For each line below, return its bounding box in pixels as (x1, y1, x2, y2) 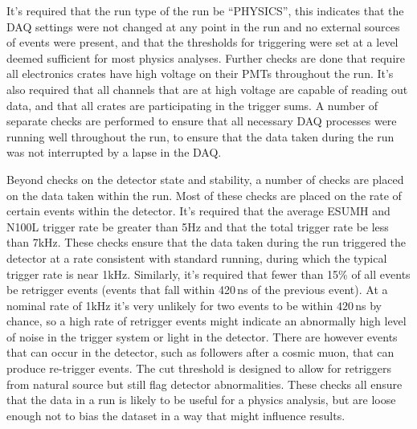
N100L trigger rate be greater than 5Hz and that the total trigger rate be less (6, 218, 389, 235)
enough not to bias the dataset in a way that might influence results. (6, 407, 345, 423)
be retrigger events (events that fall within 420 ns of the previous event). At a (6, 281, 388, 298)
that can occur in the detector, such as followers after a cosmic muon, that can (6, 344, 395, 361)
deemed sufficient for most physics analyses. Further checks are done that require (6, 49, 405, 66)
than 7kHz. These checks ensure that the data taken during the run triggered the (6, 234, 407, 251)
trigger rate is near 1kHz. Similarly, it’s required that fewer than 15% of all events (6, 265, 411, 282)
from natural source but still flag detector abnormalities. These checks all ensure (6, 375, 403, 392)
